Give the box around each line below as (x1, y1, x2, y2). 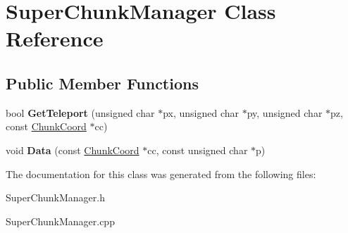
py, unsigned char (247, 105, 323, 120)
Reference (6, 24, 104, 53)
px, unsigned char (163, 105, 239, 120)
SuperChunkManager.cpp (6, 213, 115, 228)
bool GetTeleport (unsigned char (6, 105, 155, 120)
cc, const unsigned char (147, 142, 248, 157)
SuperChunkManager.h (6, 190, 105, 205)
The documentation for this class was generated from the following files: (6, 166, 316, 181)
